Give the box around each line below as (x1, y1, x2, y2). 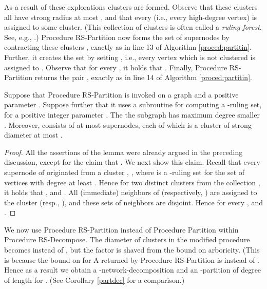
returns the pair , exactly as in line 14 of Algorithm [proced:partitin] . (34, 72, 252, 83)
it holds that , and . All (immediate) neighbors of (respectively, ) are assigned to (4, 187, 257, 198)
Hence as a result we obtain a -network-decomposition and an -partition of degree (4, 264, 261, 275)
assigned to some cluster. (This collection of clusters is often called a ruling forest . (4, 22, 262, 32)
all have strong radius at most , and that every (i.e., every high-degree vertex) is (4, 11, 257, 22)
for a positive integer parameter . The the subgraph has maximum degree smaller (4, 109, 260, 120)
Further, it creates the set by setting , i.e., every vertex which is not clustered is (4, 51, 255, 62)
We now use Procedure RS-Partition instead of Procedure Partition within (4, 224, 239, 235)
